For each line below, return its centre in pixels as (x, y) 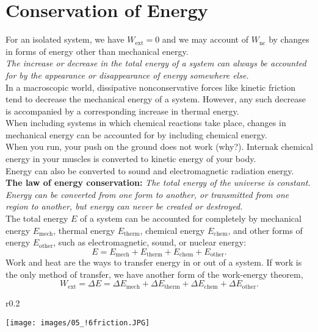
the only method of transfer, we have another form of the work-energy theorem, (154, 274)
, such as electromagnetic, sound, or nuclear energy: (150, 242)
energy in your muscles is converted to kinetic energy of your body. (131, 159)
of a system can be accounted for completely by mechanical (190, 218)
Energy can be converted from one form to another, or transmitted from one (147, 194)
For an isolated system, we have (65, 39)
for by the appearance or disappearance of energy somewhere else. (127, 75)
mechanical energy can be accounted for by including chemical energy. (136, 134)
